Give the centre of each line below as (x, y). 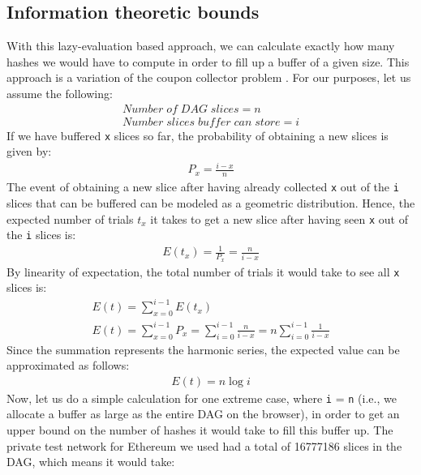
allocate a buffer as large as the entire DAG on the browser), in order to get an (203, 414)
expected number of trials (70, 218)
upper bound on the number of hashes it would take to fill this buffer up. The (200, 429)
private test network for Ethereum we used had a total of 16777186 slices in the (204, 445)
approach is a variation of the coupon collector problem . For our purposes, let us (209, 77)
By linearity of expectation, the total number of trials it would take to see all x (203, 271)
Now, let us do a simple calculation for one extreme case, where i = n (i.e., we (202, 398)
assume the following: (60, 93)
